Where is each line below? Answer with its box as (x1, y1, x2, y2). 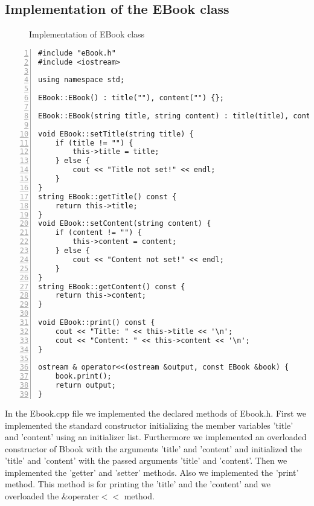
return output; (55, 381, 116, 390)
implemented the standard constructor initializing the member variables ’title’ (5, 418, 293, 431)
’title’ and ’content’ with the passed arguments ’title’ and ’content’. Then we (5, 454, 287, 467)
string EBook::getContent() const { (38, 282, 185, 291)
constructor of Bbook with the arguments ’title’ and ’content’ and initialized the (5, 442, 303, 455)
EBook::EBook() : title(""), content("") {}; (38, 94, 224, 103)
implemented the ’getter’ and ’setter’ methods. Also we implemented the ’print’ (5, 466, 299, 478)
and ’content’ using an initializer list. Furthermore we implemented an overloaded (5, 431, 307, 443)
